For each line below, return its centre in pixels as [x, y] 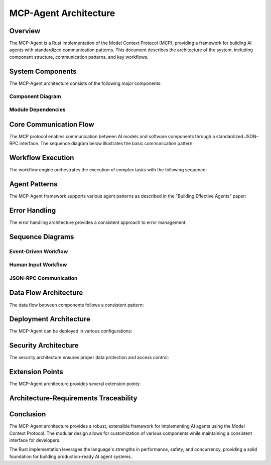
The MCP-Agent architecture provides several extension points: [75, 384]
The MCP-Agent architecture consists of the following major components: [86, 83]
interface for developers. [35, 440]
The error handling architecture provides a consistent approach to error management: [98, 222]
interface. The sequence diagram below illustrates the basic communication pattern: [107, 144]
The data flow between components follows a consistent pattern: [77, 305]
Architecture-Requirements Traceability [73, 398]
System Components [43, 71]
